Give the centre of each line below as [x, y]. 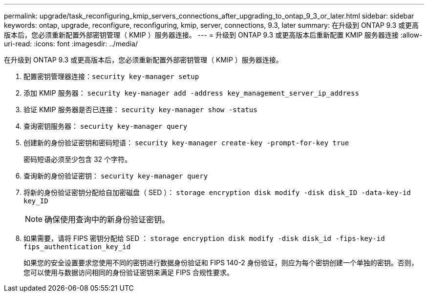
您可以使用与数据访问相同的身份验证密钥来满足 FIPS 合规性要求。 [128, 272]
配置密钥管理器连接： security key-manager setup [111, 76]
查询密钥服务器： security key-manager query [106, 126]
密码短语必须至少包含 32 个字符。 [78, 159]
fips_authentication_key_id [77, 247]
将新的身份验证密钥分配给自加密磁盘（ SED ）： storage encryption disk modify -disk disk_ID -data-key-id [217, 192]
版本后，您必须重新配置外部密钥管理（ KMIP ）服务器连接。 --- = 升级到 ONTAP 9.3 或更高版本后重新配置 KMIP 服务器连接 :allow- [213, 35]
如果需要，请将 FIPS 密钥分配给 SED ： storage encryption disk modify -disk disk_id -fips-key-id [204, 238]
